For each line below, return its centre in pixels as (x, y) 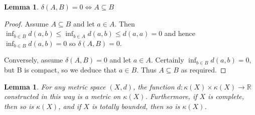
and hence (180, 33)
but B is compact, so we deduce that (60, 69)
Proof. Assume (26, 23)
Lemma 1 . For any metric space (55, 86)
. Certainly (167, 60)
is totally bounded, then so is (136, 106)
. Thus (147, 69)
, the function (154, 86)
